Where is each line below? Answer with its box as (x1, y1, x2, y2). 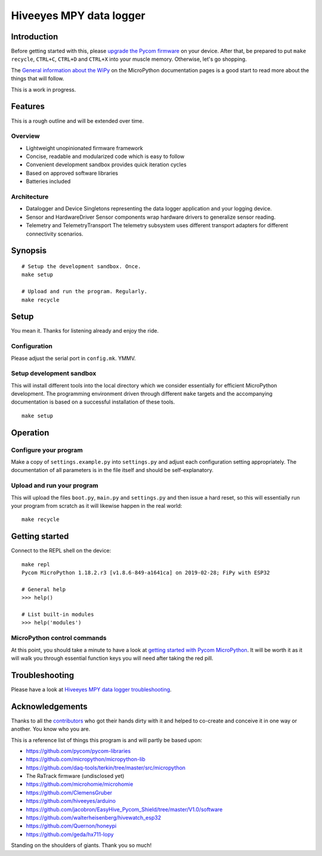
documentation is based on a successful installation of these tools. (11, 398, 175, 405)
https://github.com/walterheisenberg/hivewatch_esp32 (26, 814, 161, 821)
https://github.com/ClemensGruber (26, 789, 113, 796)
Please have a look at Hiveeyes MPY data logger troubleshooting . (11, 686, 172, 693)
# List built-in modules (21, 611, 94, 618)
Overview (11, 132, 40, 140)
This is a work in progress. (11, 86, 76, 93)
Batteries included (26, 178, 71, 185)
